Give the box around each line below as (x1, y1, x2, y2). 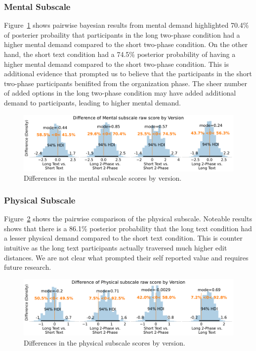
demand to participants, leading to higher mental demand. (4, 97, 181, 107)
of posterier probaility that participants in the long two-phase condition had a (4, 29, 240, 40)
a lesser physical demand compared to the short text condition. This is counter (4, 233, 243, 243)
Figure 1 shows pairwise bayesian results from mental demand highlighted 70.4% (4, 20, 249, 30)
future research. (4, 262, 51, 272)
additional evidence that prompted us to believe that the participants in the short (4, 68, 252, 79)
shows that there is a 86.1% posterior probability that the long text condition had (4, 223, 252, 233)
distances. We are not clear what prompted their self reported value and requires (4, 252, 249, 262)
